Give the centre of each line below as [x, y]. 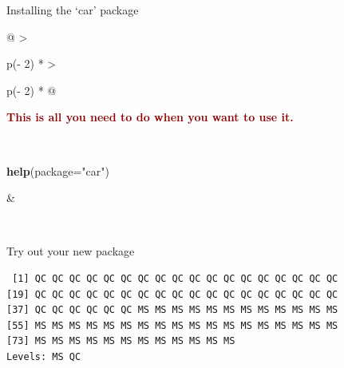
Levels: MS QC [44, 356]
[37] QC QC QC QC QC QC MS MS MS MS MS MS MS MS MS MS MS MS [172, 310]
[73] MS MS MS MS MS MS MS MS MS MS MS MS [121, 341]
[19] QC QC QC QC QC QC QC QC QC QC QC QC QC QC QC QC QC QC [172, 294]
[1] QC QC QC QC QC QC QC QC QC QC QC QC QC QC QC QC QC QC [175, 278]
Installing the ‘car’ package [73, 10]
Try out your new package [71, 251]
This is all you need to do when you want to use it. [150, 117]
